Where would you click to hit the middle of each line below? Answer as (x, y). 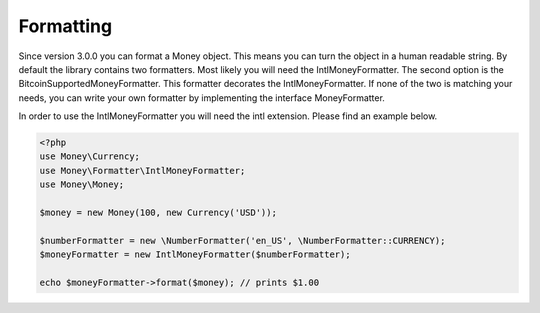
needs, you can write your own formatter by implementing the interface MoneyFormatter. (201, 97)
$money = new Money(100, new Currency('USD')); (158, 213)
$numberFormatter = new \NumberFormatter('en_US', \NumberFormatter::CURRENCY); (242, 240)
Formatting (65, 26)
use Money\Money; (82, 184)
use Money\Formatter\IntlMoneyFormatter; (142, 170)
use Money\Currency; (89, 156)
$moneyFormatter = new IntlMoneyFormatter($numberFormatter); (195, 254)
